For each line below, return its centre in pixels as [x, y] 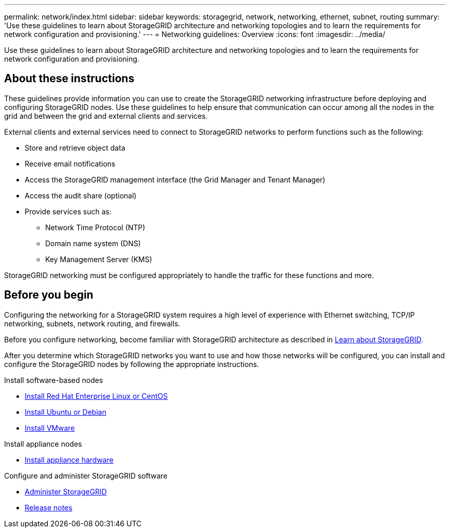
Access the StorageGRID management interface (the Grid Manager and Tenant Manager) [175, 179]
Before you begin [49, 295]
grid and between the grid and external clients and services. [106, 116]
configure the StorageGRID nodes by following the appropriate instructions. [132, 364]
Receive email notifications [70, 163]
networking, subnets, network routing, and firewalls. [92, 323]
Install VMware [50, 428]
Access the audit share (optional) [81, 195]
